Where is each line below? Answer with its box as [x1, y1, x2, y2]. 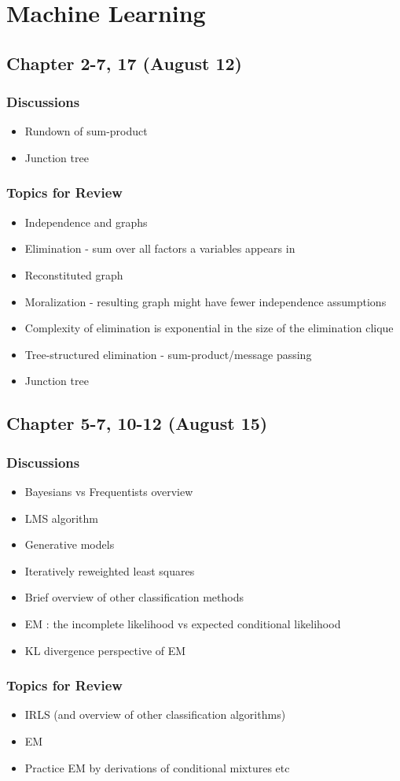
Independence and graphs [24, 213, 148, 230]
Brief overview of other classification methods [24, 589, 244, 605]
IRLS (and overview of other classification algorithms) [24, 706, 286, 723]
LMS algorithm [24, 509, 98, 526]
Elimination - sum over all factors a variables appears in [24, 240, 295, 257]
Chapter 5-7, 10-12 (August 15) [6, 411, 268, 435]
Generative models [24, 536, 115, 553]
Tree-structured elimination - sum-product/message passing [24, 346, 312, 362]
